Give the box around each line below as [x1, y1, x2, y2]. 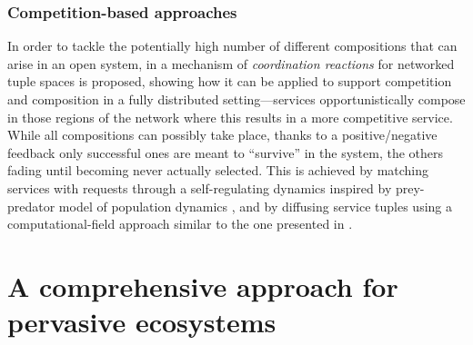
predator [7, 196, 55, 215]
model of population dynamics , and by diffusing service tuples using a [58, 196, 452, 215]
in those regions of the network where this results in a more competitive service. [7, 107, 453, 126]
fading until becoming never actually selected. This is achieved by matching [7, 161, 429, 180]
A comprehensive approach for [7, 267, 398, 304]
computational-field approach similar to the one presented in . [7, 214, 353, 233]
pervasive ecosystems [7, 303, 277, 340]
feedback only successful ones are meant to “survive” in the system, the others [7, 143, 443, 162]
